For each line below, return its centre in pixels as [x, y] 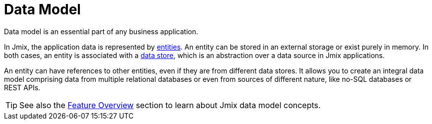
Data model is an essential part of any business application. [101, 31]
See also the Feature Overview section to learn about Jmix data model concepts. [170, 105]
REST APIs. [22, 87]
